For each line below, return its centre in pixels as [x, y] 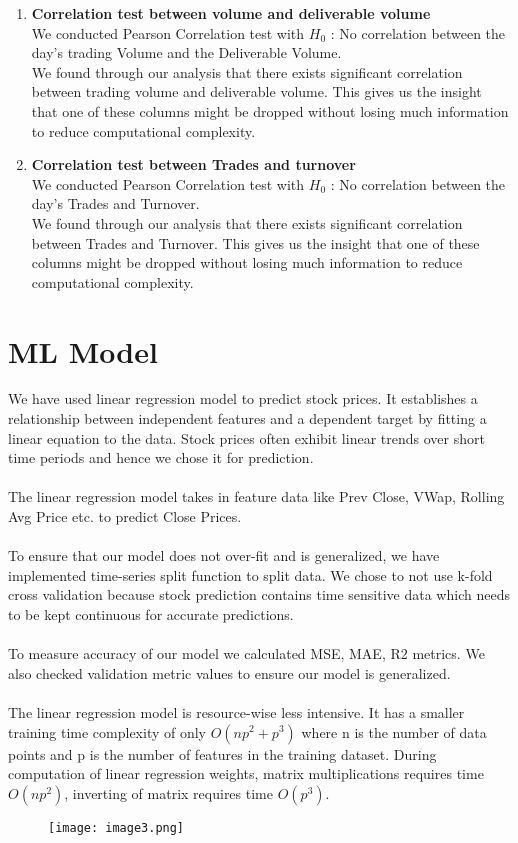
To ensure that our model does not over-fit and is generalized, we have [224, 555]
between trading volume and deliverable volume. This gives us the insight [256, 91]
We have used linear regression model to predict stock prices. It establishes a [243, 398]
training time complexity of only [107, 731]
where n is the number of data [394, 731]
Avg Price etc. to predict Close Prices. [125, 516]
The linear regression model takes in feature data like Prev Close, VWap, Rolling [256, 496]
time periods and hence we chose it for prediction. [161, 457]
